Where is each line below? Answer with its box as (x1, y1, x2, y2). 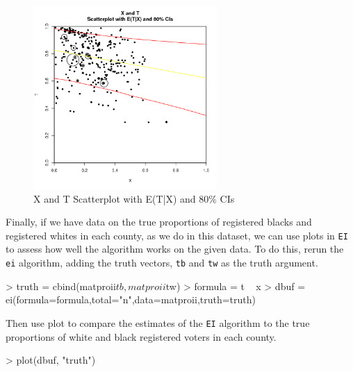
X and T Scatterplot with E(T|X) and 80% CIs (33, 191, 235, 205)
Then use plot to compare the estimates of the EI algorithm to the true (6, 315, 310, 330)
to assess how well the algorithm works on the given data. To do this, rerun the (6, 242, 344, 256)
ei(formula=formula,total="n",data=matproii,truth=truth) (6, 292, 256, 307)
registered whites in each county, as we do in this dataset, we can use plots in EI (6, 228, 348, 242)
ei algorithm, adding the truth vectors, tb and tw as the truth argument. (6, 255, 318, 270)
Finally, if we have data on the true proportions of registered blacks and (6, 214, 312, 229)
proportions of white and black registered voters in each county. (6, 329, 277, 344)
